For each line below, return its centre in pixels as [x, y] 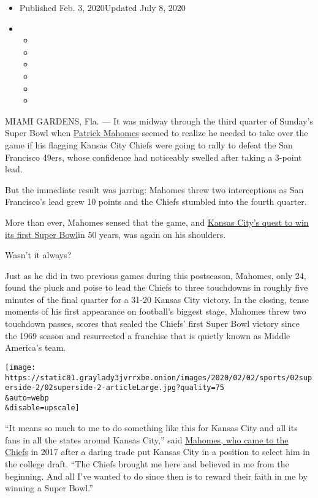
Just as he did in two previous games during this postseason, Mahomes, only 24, [156, 275]
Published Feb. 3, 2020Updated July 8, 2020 [102, 7]
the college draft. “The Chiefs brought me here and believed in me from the [147, 463]
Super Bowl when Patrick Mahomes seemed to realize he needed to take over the [157, 133]
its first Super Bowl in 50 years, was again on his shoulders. [115, 234]
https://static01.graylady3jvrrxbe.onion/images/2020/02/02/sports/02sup [159, 377]
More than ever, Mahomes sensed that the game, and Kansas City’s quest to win [157, 222]
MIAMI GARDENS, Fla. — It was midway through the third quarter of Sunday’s [159, 121]
